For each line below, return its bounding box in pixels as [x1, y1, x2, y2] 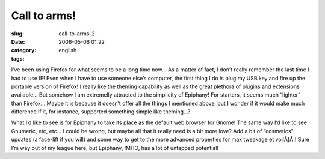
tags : [11, 55, 25, 62]
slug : [11, 30, 24, 37]
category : [11, 47, 37, 54]
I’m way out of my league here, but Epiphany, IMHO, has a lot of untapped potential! [11, 144, 219, 151]
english [58, 47, 77, 54]
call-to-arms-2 [58, 30, 96, 37]
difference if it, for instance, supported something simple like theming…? [11, 108, 191, 115]
